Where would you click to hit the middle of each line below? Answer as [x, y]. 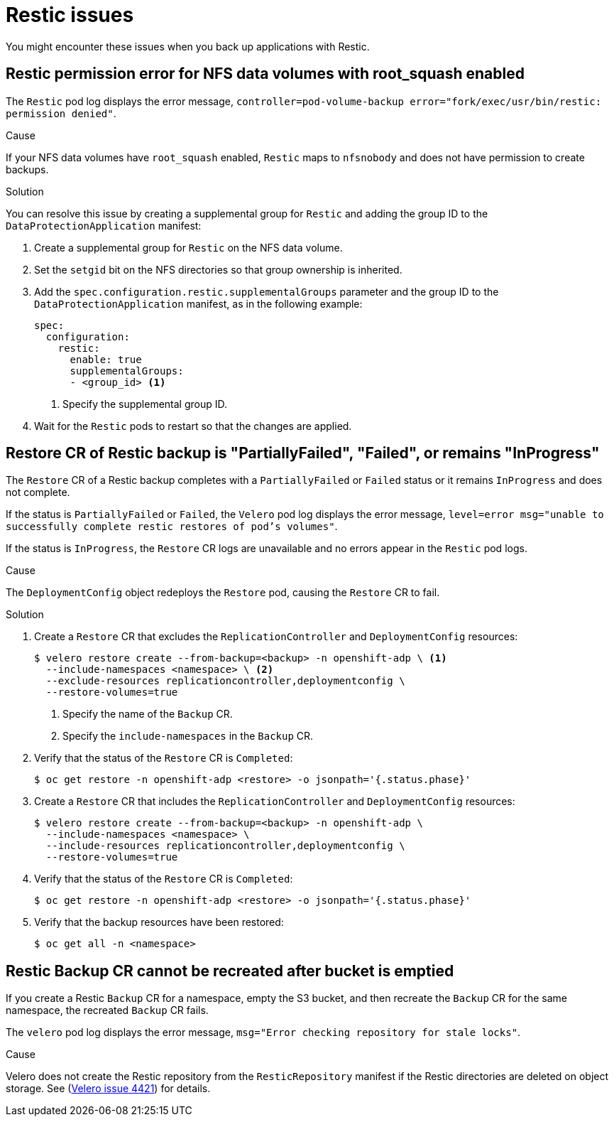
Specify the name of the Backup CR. [148, 714]
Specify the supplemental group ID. [145, 404]
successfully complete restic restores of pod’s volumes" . [172, 527]
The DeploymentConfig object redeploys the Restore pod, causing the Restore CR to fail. [223, 593]
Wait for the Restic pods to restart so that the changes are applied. [193, 426]
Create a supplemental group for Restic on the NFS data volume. [188, 247]
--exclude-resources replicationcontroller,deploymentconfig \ [225, 681]
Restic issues [70, 15]
